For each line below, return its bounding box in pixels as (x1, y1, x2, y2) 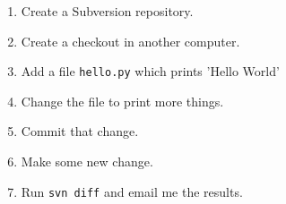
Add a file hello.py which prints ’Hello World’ (21, 62, 280, 81)
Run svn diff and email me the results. (21, 182, 243, 200)
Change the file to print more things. (21, 91, 224, 110)
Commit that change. (21, 122, 139, 140)
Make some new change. (21, 152, 153, 171)
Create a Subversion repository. (21, 2, 194, 20)
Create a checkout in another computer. (21, 31, 240, 50)
